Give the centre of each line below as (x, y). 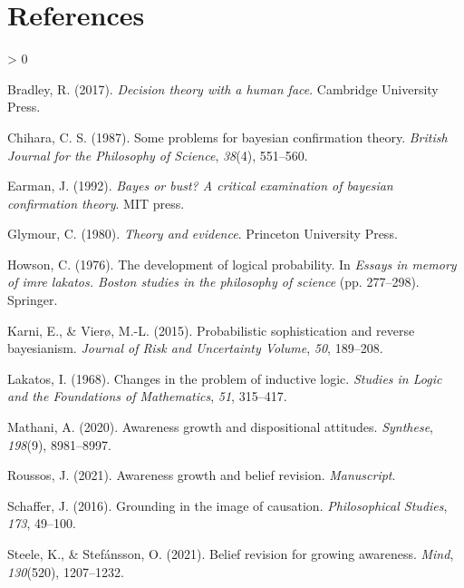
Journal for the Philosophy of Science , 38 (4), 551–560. (158, 155)
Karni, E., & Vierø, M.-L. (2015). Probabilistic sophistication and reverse (211, 330)
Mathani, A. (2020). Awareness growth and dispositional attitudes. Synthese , (220, 427)
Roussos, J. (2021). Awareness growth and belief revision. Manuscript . (202, 475)
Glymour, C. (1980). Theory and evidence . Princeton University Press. (203, 234)
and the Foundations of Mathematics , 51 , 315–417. (147, 396)
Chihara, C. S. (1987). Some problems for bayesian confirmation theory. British (227, 137)
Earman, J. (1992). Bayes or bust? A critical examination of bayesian (200, 186)
